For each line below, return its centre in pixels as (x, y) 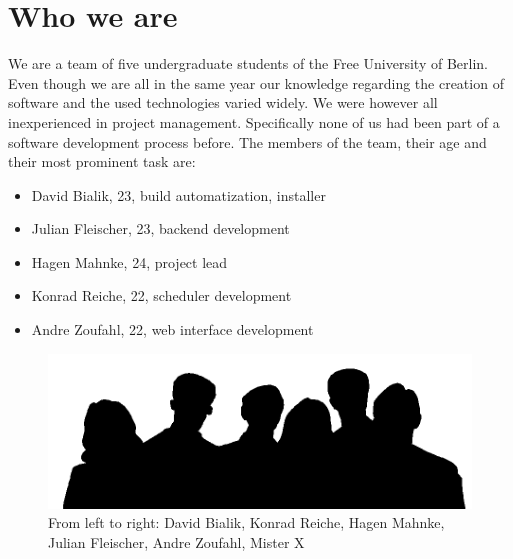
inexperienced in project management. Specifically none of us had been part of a (254, 121)
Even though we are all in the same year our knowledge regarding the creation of (256, 82)
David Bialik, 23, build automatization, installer (178, 194)
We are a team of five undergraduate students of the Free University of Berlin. (248, 63)
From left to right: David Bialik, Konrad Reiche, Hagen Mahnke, (246, 522)
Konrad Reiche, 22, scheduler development (161, 295)
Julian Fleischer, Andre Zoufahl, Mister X (176, 542)
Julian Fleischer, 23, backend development (160, 228)
